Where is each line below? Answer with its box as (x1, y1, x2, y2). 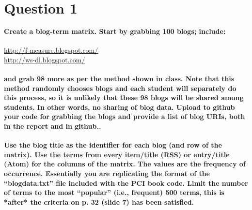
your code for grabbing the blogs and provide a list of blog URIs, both (4, 111, 245, 121)
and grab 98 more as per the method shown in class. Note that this (4, 74, 235, 84)
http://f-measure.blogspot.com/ (4, 45, 98, 55)
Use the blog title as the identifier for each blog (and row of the (4, 140, 222, 150)
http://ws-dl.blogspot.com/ (4, 54, 85, 64)
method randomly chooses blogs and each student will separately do (4, 83, 236, 93)
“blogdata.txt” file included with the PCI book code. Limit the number (4, 178, 248, 188)
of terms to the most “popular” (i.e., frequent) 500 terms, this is (4, 187, 224, 197)
